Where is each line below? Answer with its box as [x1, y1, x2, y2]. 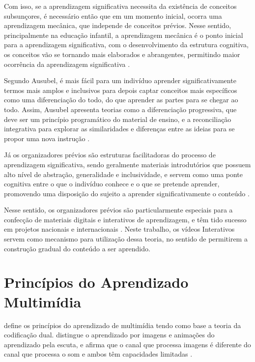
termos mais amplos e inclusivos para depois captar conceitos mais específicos [4, 85, 237, 95]
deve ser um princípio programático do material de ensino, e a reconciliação [4, 114, 231, 124]
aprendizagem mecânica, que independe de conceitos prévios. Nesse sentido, [4, 20, 231, 30]
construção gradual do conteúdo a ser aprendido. [4, 243, 150, 253]
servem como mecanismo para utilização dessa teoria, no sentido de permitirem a [4, 234, 248, 244]
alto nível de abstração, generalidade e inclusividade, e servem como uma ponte [4, 169, 243, 179]
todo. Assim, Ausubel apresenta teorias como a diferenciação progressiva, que [4, 104, 237, 114]
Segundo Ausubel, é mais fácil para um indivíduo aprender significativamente [4, 75, 236, 86]
